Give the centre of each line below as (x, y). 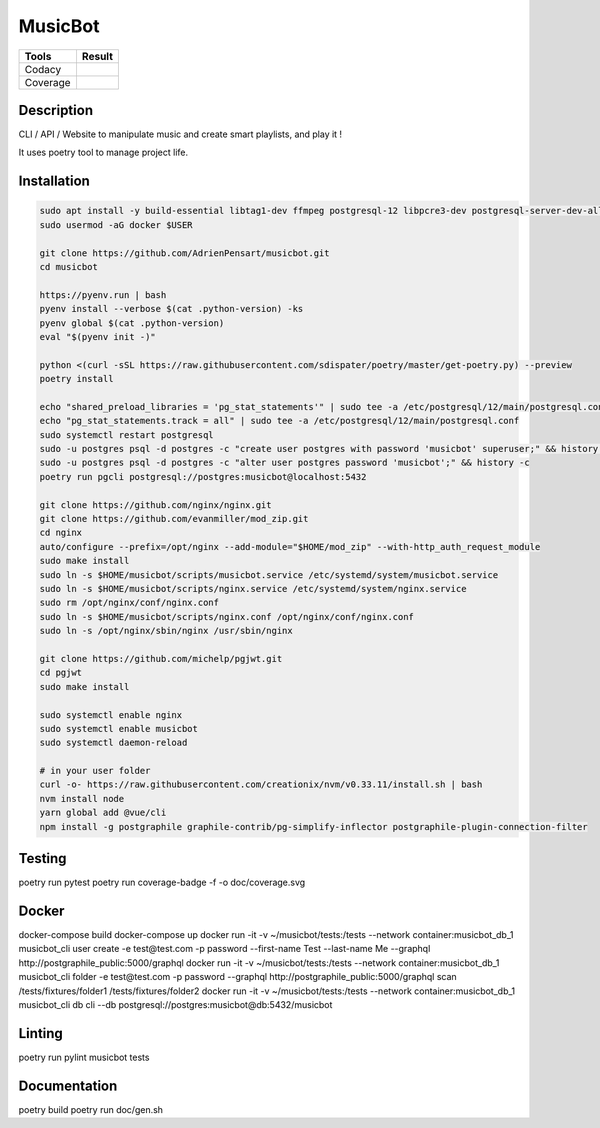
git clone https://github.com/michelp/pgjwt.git (161, 658)
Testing (42, 858)
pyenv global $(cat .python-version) (132, 323)
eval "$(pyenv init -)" (98, 336)
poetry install (76, 379)
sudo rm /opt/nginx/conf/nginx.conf (129, 603)
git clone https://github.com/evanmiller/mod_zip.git (174, 519)
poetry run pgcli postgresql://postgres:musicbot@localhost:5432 (203, 476)
